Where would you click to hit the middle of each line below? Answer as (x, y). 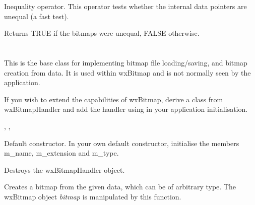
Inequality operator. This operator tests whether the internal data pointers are (125, 6)
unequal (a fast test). (37, 16)
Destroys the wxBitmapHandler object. (65, 169)
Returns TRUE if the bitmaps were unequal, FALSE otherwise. (102, 33)
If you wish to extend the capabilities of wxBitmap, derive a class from (114, 99)
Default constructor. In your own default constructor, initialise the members (122, 143)
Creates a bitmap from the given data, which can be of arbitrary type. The (120, 187)
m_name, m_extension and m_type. (61, 153)
